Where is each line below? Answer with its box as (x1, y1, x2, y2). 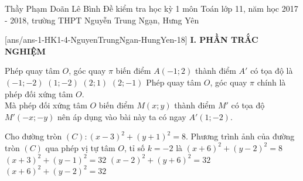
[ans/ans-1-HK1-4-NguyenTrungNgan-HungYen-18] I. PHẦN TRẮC (5, 33, 258, 46)
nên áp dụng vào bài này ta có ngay (57, 110, 186, 122)
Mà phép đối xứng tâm (5, 99, 87, 111)
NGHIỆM (5, 45, 46, 57)
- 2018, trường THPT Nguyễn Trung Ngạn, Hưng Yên (5, 13, 199, 26)
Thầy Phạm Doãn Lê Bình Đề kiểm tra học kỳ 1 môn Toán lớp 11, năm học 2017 (5, 2, 298, 14)
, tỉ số (124, 141, 145, 153)
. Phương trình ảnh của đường (185, 130, 295, 142)
